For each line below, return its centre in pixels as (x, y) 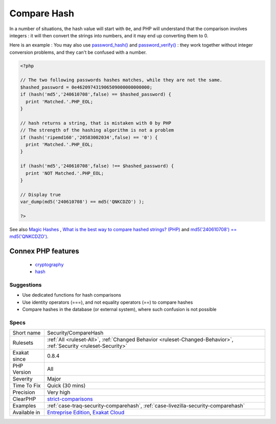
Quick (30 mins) (66, 386)
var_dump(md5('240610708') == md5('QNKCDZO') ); (82, 202)
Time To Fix (27, 386)
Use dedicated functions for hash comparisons (72, 295)
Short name (27, 333)
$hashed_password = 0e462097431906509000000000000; (86, 87)
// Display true (41, 195)
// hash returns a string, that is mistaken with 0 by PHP (96, 123)
